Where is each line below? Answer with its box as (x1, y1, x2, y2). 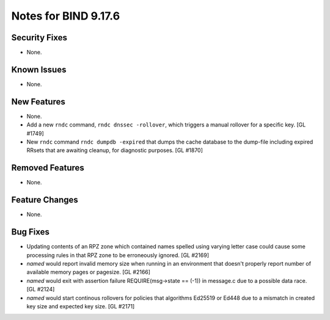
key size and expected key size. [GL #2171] (26, 302, 135, 310)
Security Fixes (11, 32, 67, 43)
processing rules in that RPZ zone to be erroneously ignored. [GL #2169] (26, 251, 210, 259)
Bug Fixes (11, 227, 50, 238)
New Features (11, 96, 65, 107)
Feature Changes (11, 195, 79, 205)
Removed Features (11, 162, 85, 173)
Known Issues (11, 64, 67, 75)
